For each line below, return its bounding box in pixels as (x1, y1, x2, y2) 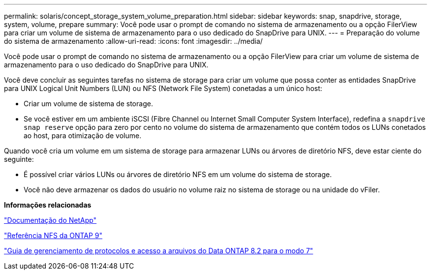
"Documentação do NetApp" (4, 216, 97, 224)
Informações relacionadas (4, 201, 92, 209)
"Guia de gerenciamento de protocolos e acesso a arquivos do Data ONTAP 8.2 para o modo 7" (4, 246, 313, 255)
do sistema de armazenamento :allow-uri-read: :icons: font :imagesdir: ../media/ (4, 37, 263, 45)
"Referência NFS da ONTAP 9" (4, 231, 103, 240)
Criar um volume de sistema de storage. (24, 99, 153, 108)
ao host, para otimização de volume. (24, 131, 142, 140)
